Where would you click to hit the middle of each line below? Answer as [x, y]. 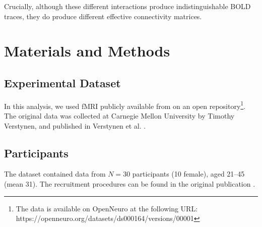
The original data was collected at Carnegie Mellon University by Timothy [119, 116]
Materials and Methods [87, 51]
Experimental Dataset [62, 82]
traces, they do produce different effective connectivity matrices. [103, 16]
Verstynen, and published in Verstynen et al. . [75, 125]
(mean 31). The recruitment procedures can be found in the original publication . [130, 184]
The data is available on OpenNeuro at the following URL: [107, 208]
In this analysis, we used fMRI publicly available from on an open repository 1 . [125, 105]
